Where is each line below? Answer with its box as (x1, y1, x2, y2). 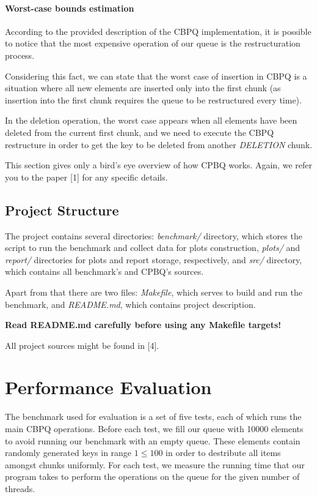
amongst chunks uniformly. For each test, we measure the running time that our (5, 458, 305, 471)
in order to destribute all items (166, 446, 281, 459)
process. (5, 48, 35, 61)
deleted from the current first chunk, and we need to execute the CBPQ (5, 125, 274, 138)
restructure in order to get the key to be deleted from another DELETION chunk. (5, 138, 313, 151)
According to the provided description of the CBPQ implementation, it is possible (5, 24, 312, 37)
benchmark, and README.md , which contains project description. (5, 297, 256, 310)
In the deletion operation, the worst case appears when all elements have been (5, 114, 297, 127)
